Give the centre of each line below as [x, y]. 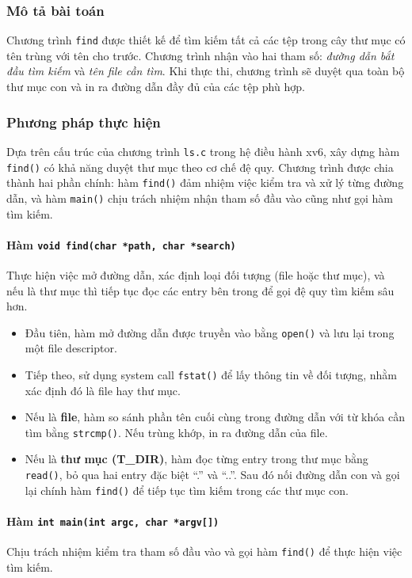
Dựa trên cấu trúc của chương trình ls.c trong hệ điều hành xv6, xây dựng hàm [203, 151]
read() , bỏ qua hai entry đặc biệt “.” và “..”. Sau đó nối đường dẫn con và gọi [212, 475]
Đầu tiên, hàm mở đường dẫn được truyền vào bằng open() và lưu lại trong [210, 332]
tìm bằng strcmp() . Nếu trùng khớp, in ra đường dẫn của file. [176, 432]
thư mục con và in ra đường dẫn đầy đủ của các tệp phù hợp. [156, 87]
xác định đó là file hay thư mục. [103, 390]
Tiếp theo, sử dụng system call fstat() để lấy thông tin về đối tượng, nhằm [211, 374]
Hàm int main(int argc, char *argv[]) [113, 521]
